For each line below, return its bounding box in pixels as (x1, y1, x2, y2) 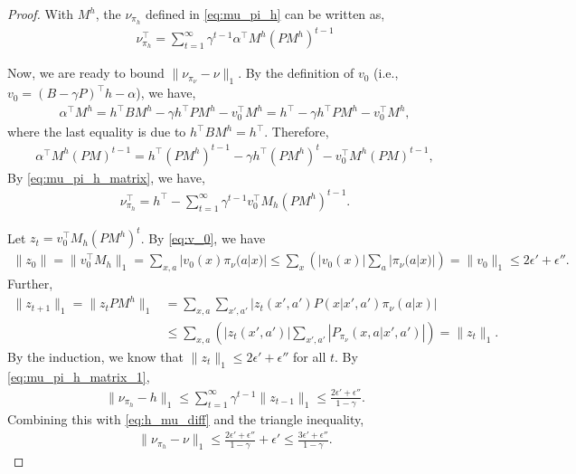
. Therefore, (264, 122, 329, 141)
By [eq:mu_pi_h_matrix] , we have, (7, 167, 205, 186)
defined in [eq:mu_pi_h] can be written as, (145, 5, 385, 23)
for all (293, 347, 326, 365)
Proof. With (7, 5, 74, 23)
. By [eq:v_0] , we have (140, 228, 266, 247)
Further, (7, 274, 53, 293)
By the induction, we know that (7, 347, 184, 365)
